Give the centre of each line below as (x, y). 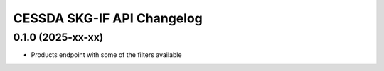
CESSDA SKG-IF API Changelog (108, 18)
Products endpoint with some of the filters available (106, 55)
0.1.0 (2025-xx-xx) (58, 37)
